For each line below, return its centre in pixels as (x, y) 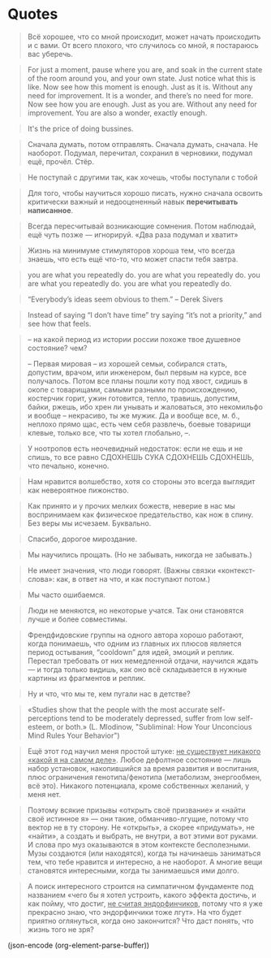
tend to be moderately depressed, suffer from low (153, 718)
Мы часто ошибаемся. (67, 595)
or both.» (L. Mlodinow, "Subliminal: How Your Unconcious (154, 726)
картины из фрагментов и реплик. (86, 678)
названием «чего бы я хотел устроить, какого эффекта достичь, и (142, 895)
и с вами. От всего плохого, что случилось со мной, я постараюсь (143, 45)
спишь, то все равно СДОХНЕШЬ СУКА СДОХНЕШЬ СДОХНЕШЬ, (141, 457)
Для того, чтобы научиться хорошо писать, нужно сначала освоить (145, 193)
